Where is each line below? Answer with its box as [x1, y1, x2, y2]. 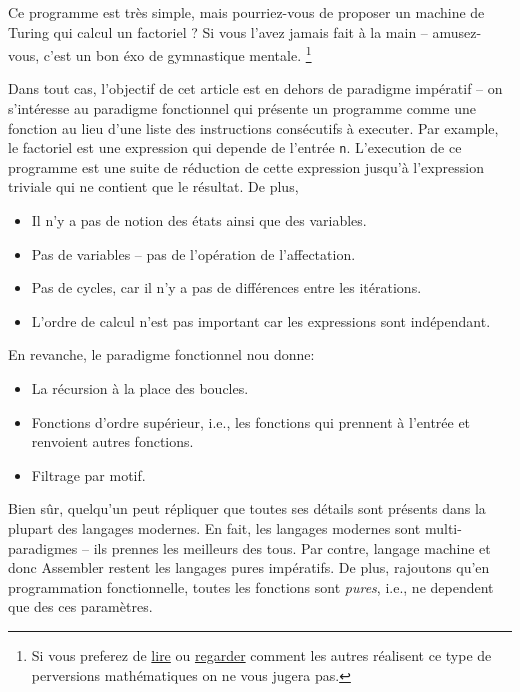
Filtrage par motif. [31, 464, 146, 485]
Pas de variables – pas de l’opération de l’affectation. [31, 243, 356, 264]
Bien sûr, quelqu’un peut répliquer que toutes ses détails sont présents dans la [8, 498, 486, 519]
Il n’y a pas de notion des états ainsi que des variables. [31, 210, 367, 231]
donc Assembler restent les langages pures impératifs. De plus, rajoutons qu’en [8, 557, 490, 578]
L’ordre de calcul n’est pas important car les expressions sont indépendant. [31, 310, 491, 331]
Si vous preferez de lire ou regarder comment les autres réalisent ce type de [31, 644, 492, 665]
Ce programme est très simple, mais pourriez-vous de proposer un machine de [8, 2, 485, 22]
